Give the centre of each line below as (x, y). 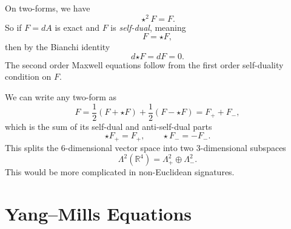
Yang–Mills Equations (99, 214)
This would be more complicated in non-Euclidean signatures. (120, 172)
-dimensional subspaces (243, 147)
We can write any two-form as (61, 97)
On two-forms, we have (48, 8)
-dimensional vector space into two (129, 147)
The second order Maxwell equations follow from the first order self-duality (144, 64)
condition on (28, 76)
